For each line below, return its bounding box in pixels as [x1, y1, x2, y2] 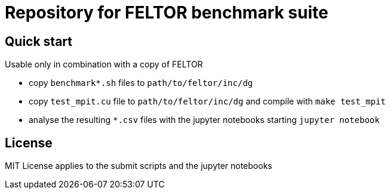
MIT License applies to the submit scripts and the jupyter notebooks [5, 161, 272, 171]
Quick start [5, 33, 72, 49]
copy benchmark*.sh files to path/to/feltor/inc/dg [29, 78, 253, 88]
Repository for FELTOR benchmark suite [5, 2, 328, 23]
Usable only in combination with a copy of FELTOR [5, 59, 203, 70]
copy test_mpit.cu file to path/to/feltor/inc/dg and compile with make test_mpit [29, 96, 386, 107]
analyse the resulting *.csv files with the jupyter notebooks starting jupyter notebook [29, 115, 380, 125]
